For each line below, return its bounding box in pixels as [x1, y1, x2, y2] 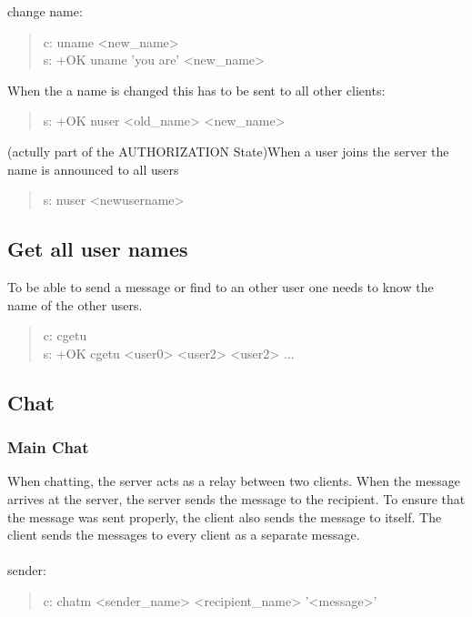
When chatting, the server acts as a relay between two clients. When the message [7, 471, 460, 491]
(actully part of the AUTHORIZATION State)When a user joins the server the [7, 141, 449, 160]
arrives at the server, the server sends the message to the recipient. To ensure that [7, 489, 466, 508]
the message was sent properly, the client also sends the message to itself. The [7, 507, 442, 526]
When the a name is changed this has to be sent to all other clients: [7, 80, 386, 99]
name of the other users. [7, 295, 143, 314]
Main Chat [7, 436, 89, 459]
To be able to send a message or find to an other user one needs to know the [7, 277, 434, 296]
